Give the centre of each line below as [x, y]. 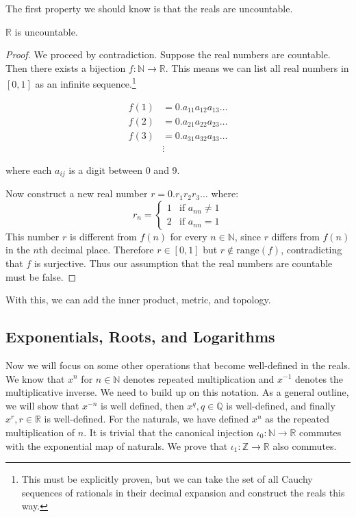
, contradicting [311, 250]
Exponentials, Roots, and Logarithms [140, 337]
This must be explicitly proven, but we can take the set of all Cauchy [167, 479]
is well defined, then [142, 405]
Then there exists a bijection [66, 67]
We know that [35, 378]
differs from [295, 236]
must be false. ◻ [41, 276]
